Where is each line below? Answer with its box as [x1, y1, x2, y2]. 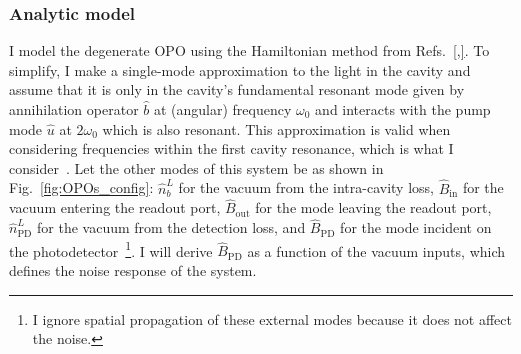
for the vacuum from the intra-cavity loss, [178, 177, 434, 198]
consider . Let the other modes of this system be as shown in [9, 157, 384, 178]
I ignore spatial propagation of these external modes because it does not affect [32, 308, 512, 329]
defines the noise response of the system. [9, 260, 257, 281]
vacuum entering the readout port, [9, 197, 221, 218]
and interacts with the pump [315, 99, 491, 119]
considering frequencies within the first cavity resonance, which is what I [9, 138, 454, 159]
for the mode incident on [340, 217, 492, 238]
